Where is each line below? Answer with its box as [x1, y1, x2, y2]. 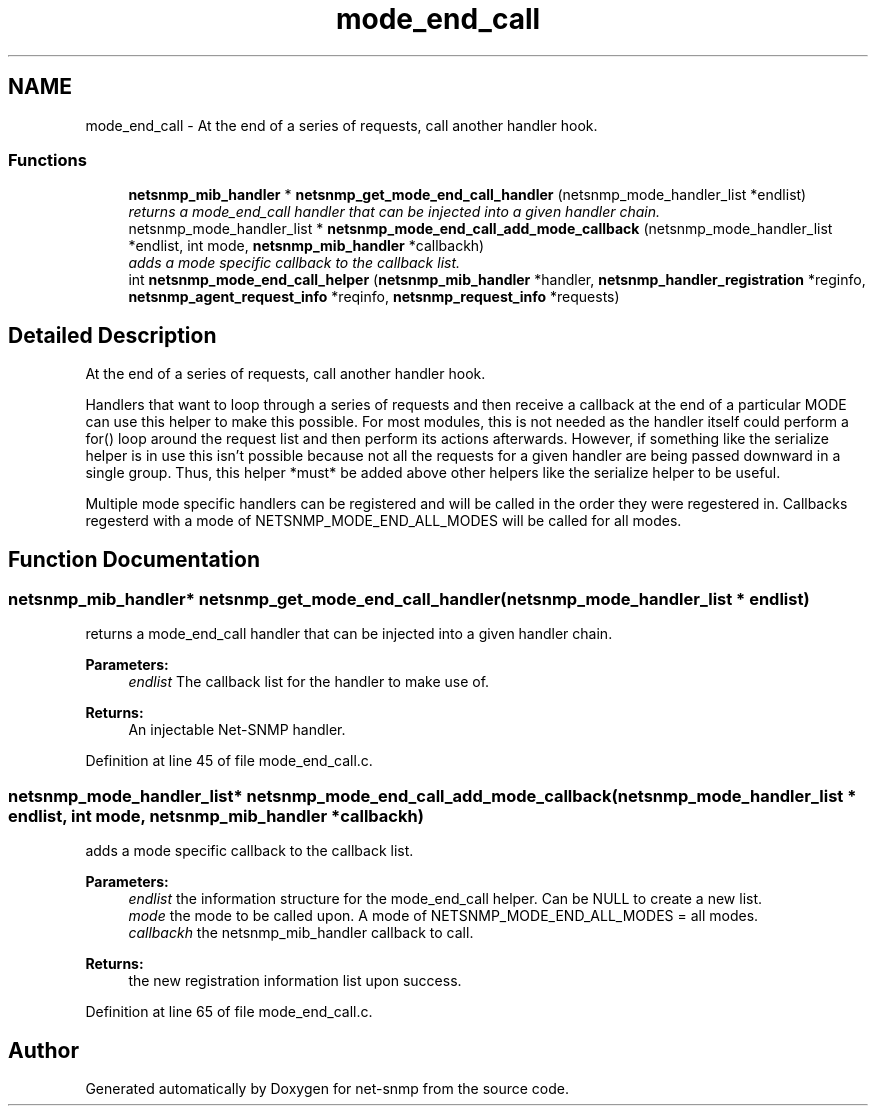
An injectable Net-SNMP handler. [128, 721, 346, 739]
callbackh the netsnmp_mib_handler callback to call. [128, 924, 474, 942]
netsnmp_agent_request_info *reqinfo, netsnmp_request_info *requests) [128, 288, 620, 306]
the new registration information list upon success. [128, 972, 462, 990]
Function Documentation [8, 546, 260, 572]
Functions [8, 149, 87, 170]
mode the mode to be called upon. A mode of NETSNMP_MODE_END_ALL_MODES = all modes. [128, 907, 759, 925]
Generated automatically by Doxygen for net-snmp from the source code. [85, 1080, 570, 1097]
